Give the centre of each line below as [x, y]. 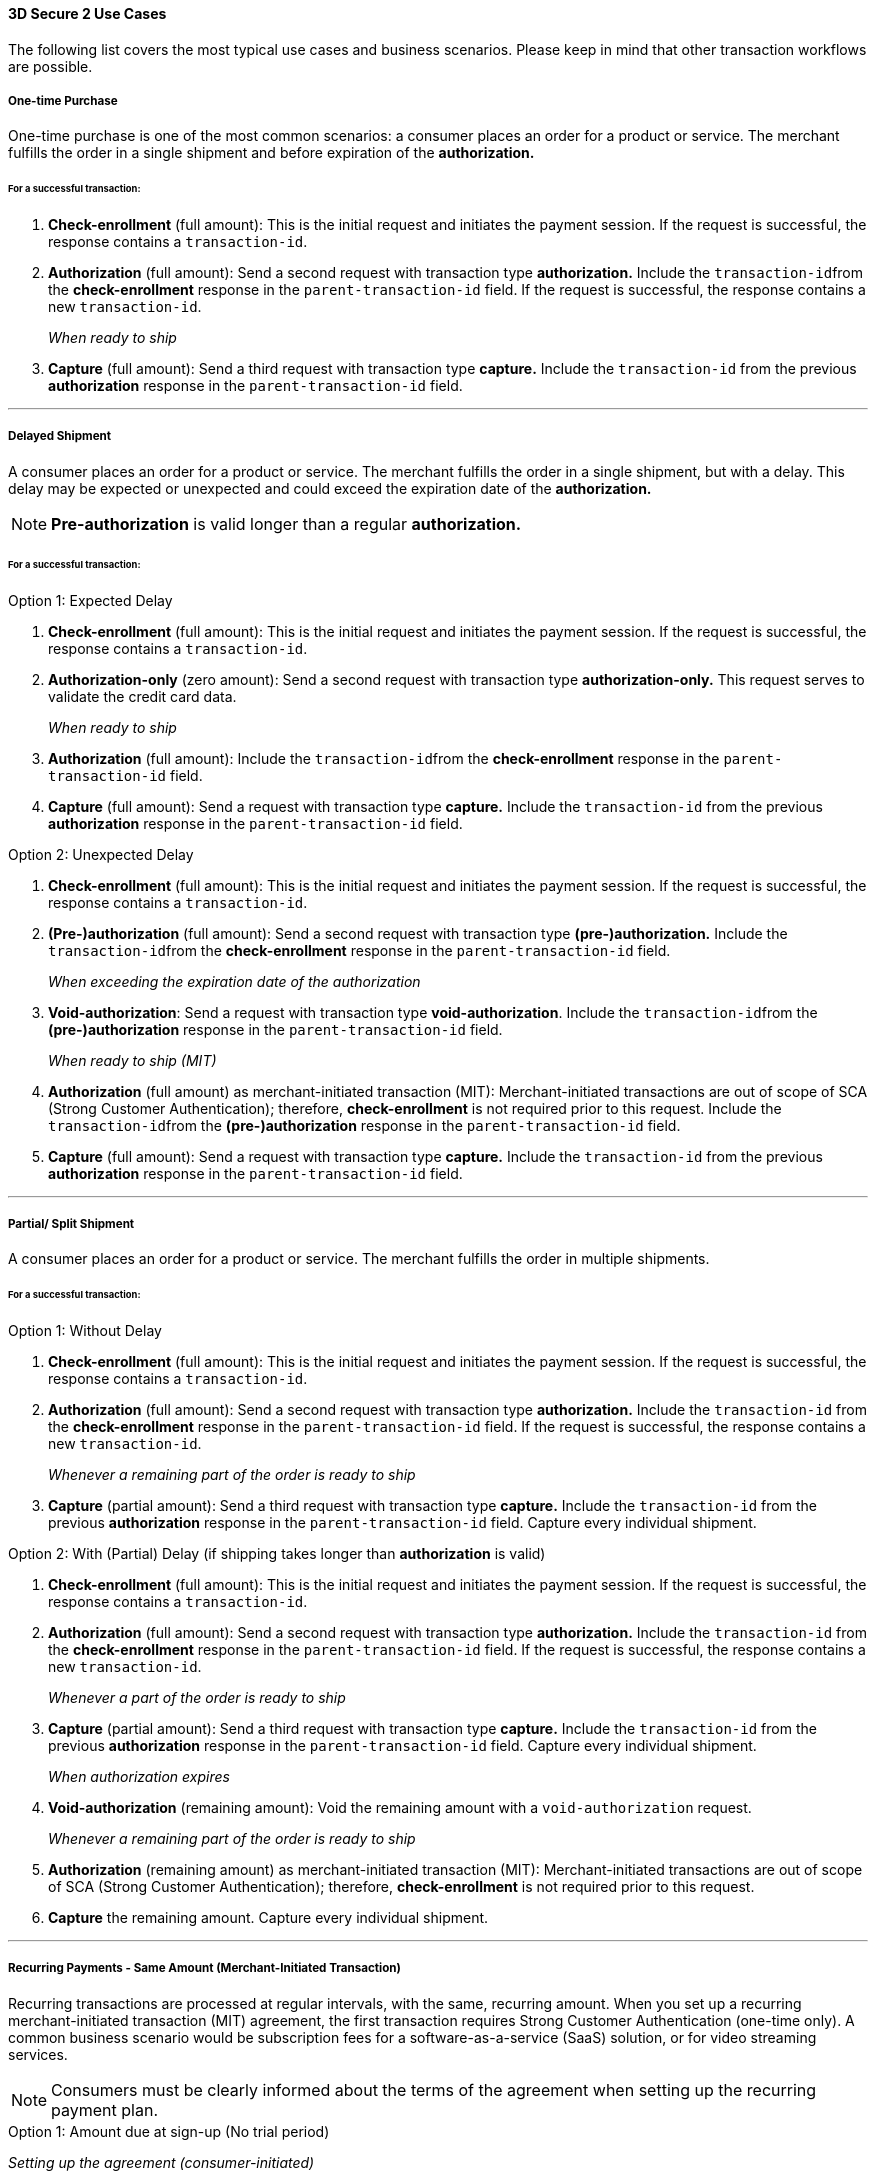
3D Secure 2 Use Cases [87, 13]
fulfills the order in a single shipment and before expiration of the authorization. [271, 153]
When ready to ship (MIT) [132, 1060]
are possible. [50, 66]
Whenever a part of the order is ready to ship [197, 1698]
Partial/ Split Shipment [71, 1223]
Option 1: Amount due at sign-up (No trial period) [169, 2131]
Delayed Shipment [60, 436]
